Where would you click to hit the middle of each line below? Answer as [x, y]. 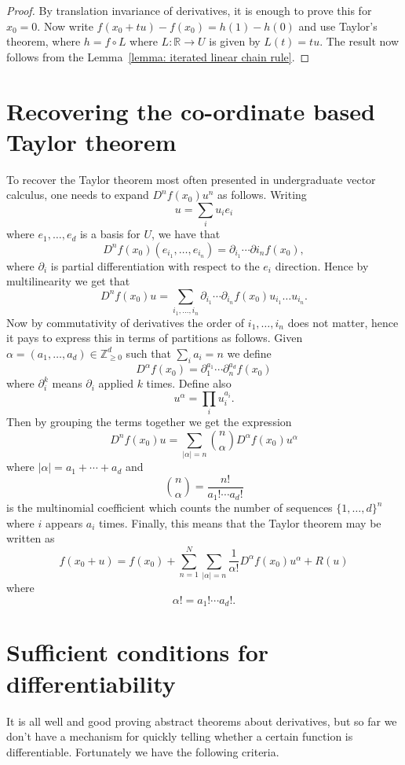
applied [116, 383]
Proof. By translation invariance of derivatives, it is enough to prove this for [189, 10]
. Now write [65, 26]
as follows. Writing [262, 195]
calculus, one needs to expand [78, 195]
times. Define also [189, 383]
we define [249, 353]
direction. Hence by [322, 265]
